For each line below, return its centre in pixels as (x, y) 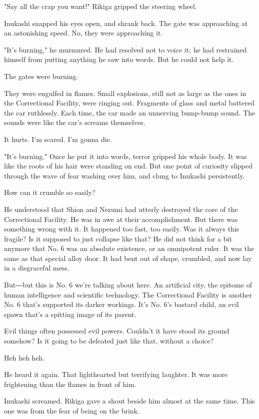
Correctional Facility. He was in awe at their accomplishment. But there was (121, 219)
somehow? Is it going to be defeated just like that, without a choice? (109, 341)
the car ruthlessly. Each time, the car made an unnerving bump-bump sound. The (130, 112)
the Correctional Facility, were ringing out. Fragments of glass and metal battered (129, 103)
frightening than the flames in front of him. (70, 384)
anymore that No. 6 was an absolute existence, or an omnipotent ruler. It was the (129, 248)
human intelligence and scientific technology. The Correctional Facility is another (128, 294)
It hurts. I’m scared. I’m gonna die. (58, 139)
